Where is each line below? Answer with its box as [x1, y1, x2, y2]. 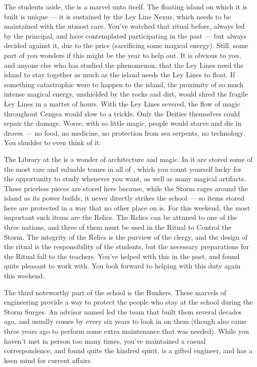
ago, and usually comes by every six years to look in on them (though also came [4, 316, 247, 326]
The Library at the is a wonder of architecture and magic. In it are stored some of [4, 154, 253, 164]
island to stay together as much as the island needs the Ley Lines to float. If [4, 69, 235, 80]
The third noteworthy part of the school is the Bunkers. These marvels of [4, 287, 226, 297]
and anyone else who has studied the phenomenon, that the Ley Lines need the [4, 59, 244, 70]
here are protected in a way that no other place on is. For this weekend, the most [4, 202, 250, 212]
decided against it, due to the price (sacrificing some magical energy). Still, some [4, 40, 248, 51]
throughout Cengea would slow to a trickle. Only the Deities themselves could [4, 108, 240, 118]
